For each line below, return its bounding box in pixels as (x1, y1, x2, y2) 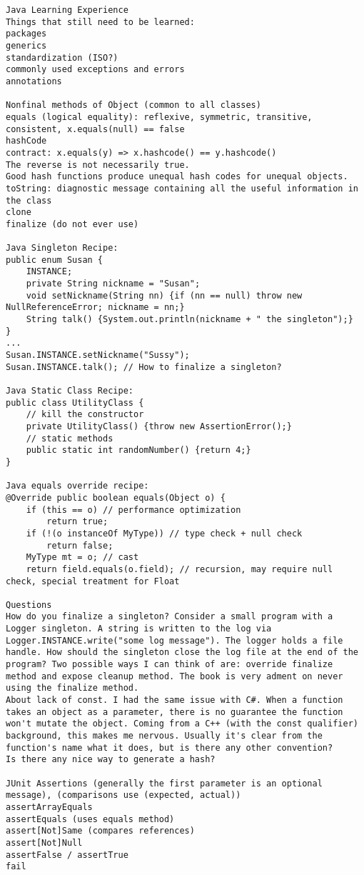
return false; (46, 540, 113, 551)
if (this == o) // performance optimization (26, 504, 241, 515)
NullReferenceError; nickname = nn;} (6, 302, 185, 313)
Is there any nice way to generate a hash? (6, 754, 216, 765)
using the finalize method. (6, 683, 139, 694)
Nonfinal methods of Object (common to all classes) (6, 100, 261, 111)
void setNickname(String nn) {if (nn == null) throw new (26, 290, 303, 301)
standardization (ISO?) (6, 52, 118, 63)
